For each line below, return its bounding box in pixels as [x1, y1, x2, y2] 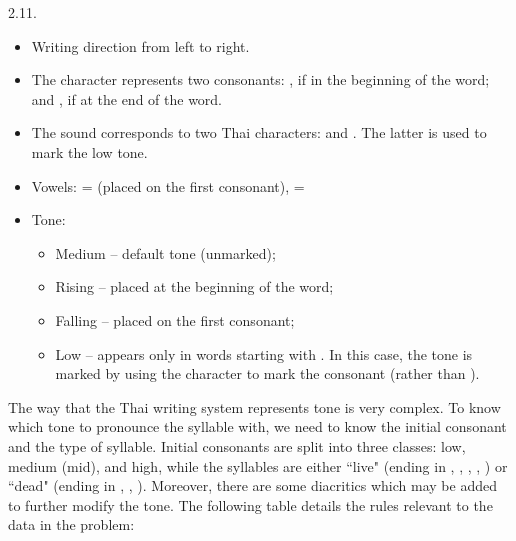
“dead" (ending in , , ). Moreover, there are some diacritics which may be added [8, 475, 497, 496]
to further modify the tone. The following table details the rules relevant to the [8, 494, 493, 515]
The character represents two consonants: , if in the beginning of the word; [31, 69, 490, 90]
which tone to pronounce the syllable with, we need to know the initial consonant [8, 416, 507, 437]
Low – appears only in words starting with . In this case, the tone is [55, 343, 473, 364]
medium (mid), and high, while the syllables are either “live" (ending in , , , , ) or [8, 455, 508, 476]
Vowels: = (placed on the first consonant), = [31, 175, 305, 196]
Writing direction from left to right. [31, 35, 250, 56]
